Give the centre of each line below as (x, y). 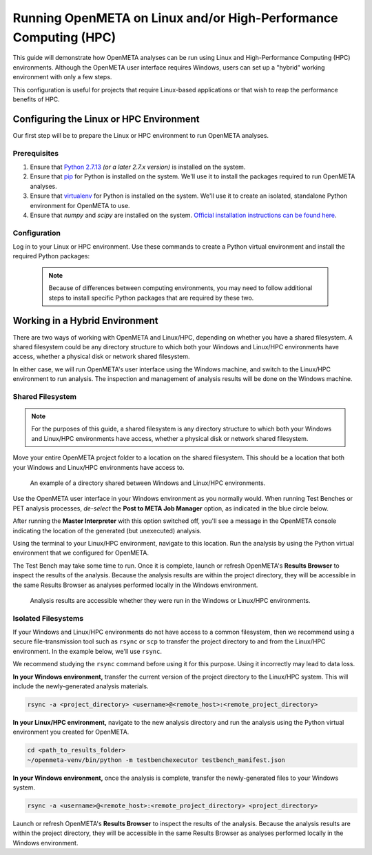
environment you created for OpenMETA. (71, 732)
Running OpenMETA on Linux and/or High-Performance (175, 18)
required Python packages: (51, 256)
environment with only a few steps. (62, 77)
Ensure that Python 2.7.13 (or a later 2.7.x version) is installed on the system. (138, 167)
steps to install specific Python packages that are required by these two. (151, 298)
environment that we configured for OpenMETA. (81, 553)
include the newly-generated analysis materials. (81, 686)
